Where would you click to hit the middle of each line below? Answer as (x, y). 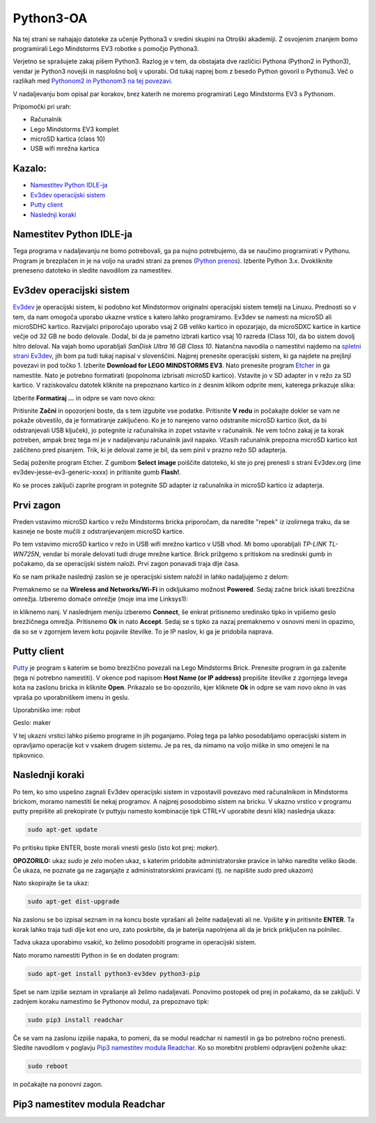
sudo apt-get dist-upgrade (73, 902)
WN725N (26, 553)
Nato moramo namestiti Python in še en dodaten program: (96, 955)
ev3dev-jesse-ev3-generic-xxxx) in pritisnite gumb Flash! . (97, 472)
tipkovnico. (29, 755)
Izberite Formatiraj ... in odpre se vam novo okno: (84, 398)
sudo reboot (48, 1066)
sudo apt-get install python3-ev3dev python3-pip (114, 973)
